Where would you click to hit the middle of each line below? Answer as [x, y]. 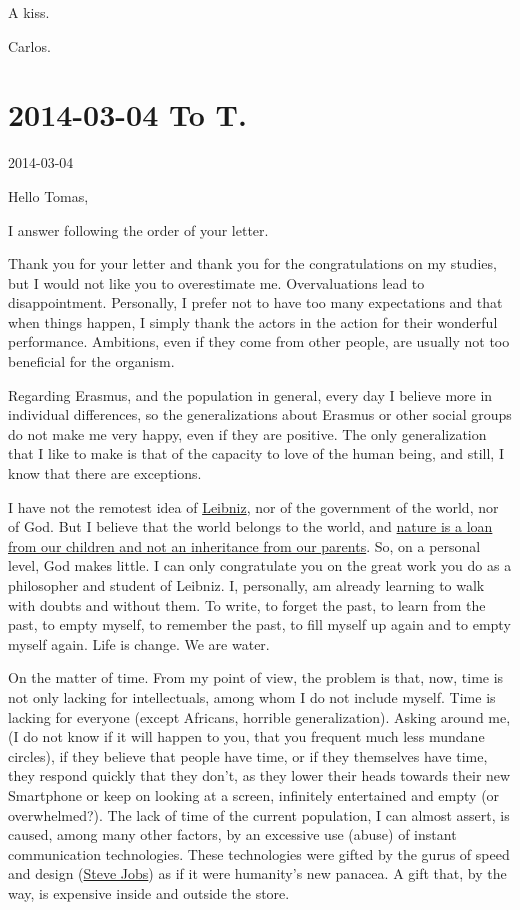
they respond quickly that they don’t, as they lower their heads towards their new [259, 775]
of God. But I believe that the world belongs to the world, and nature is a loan [250, 526]
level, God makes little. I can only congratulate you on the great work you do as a [260, 565]
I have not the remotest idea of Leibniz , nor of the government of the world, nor [253, 506]
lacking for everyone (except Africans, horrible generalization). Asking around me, [259, 716]
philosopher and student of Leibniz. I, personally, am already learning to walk [246, 585]
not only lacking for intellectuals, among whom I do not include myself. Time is [252, 696]
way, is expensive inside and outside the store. [149, 892]
